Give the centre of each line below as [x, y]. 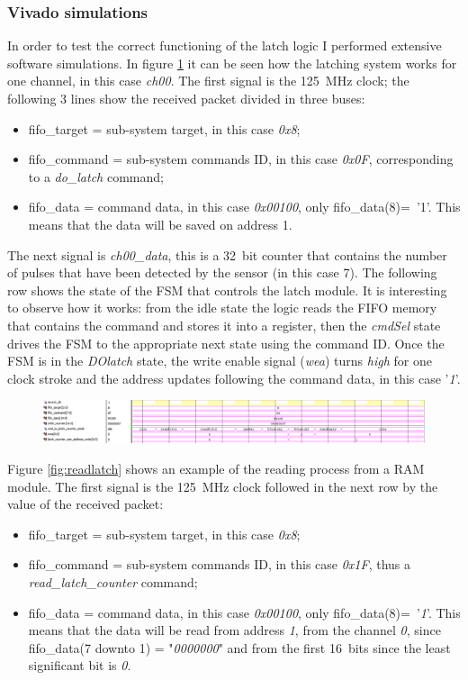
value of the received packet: [85, 504]
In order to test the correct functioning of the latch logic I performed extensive [225, 45]
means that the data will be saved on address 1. [160, 224]
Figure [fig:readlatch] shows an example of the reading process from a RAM [216, 468]
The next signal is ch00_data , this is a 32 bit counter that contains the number [227, 254]
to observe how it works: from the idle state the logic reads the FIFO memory [222, 308]
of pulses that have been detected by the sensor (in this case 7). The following [222, 272]
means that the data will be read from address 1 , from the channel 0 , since [234, 630]
